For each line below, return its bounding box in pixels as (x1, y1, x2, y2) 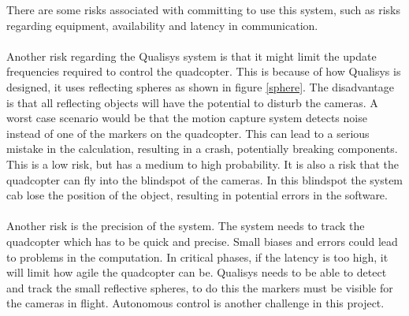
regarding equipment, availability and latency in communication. (6, 17, 318, 33)
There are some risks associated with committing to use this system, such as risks (6, 2, 400, 17)
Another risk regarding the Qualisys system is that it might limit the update (6, 47, 377, 64)
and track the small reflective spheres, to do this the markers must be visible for (6, 279, 393, 296)
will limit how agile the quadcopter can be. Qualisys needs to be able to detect (6, 264, 387, 281)
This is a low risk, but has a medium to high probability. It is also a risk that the (6, 155, 400, 172)
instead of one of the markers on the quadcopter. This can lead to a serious (6, 125, 370, 141)
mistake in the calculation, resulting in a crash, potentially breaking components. (6, 140, 398, 157)
